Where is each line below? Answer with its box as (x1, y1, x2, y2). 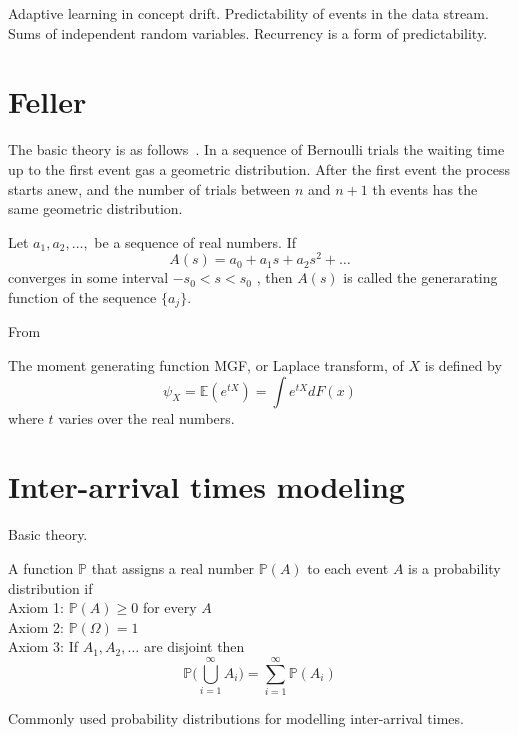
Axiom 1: (8, 597, 64, 618)
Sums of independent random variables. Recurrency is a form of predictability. (8, 22, 488, 43)
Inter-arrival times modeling (8, 466, 405, 507)
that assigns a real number (91, 557, 255, 578)
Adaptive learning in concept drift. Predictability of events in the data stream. (8, 3, 489, 23)
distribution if (8, 577, 93, 598)
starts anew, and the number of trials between (8, 178, 291, 199)
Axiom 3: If (8, 636, 78, 657)
